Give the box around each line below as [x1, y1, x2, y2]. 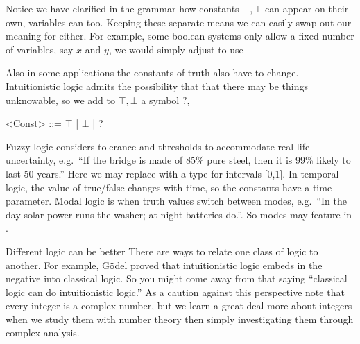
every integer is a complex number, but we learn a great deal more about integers [6, 298, 352, 313]
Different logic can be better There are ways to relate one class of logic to [6, 243, 318, 258]
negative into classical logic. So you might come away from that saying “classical [6, 271, 348, 286]
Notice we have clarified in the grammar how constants [6, 1, 239, 15]
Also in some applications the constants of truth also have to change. [6, 65, 299, 80]
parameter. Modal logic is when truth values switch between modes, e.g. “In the [6, 193, 347, 208]
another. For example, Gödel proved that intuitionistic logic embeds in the [6, 257, 323, 272]
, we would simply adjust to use [108, 42, 243, 56]
